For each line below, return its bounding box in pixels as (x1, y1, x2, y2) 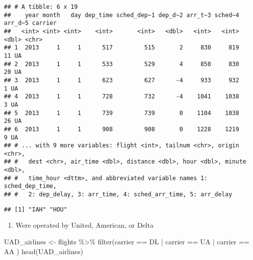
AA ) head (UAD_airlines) (4, 246, 83, 256)
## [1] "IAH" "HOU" (4, 206, 67, 213)
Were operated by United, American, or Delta (15, 220, 153, 230)
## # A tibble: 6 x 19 (4, 3, 78, 10)
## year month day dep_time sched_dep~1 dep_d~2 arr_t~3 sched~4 (4, 11, 239, 19)
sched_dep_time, (4, 183, 57, 190)
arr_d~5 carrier (4, 20, 57, 27)
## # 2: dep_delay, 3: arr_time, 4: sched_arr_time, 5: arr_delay (4, 191, 232, 198)
